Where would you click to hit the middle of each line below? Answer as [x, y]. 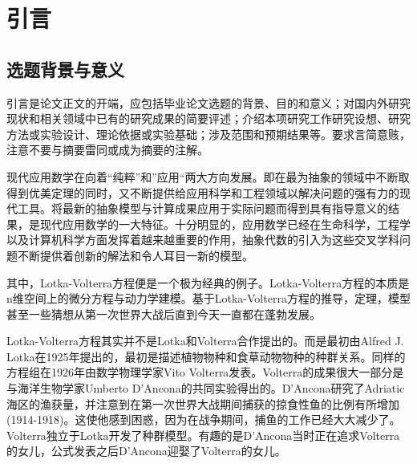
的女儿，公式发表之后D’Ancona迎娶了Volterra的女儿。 [146, 451]
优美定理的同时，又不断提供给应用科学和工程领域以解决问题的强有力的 [214, 192]
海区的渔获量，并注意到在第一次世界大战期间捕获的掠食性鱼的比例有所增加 [203, 403]
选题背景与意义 [65, 69]
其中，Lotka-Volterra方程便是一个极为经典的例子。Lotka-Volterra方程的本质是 [208, 282]
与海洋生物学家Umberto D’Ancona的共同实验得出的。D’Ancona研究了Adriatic [206, 388]
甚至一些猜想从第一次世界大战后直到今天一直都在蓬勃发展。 [164, 313]
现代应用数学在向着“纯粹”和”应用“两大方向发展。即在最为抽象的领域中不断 [202, 176]
